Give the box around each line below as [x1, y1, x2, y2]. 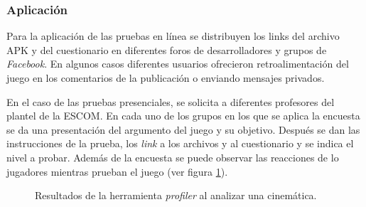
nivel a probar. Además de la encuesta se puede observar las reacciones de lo [6, 149, 339, 164]
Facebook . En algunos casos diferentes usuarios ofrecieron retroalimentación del [6, 56, 349, 71]
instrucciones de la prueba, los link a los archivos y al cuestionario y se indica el [6, 136, 354, 151]
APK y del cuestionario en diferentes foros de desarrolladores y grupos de [6, 42, 327, 57]
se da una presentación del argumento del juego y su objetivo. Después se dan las [6, 122, 360, 137]
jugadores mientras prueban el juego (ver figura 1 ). [6, 164, 228, 179]
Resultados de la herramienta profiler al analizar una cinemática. [35, 188, 317, 203]
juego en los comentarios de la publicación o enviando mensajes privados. [6, 70, 325, 85]
